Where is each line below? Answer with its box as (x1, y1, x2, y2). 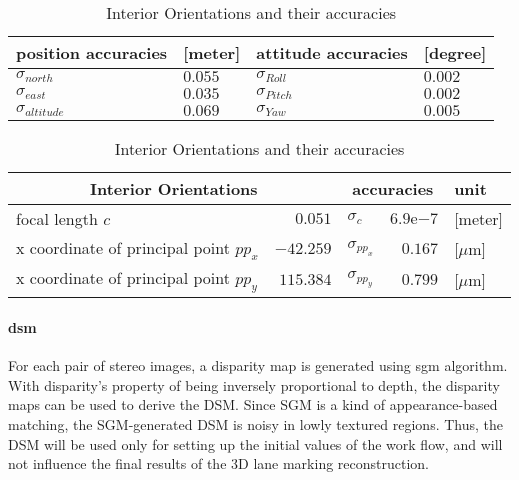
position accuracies (16, 41, 168, 64)
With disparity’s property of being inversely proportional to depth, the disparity (8, 374, 500, 395)
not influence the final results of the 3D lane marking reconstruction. (8, 453, 429, 474)
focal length (16, 207, 98, 230)
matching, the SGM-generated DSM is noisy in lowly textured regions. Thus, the (8, 413, 504, 434)
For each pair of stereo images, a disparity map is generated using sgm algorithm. (8, 355, 508, 376)
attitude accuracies (256, 41, 408, 64)
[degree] (423, 41, 487, 64)
